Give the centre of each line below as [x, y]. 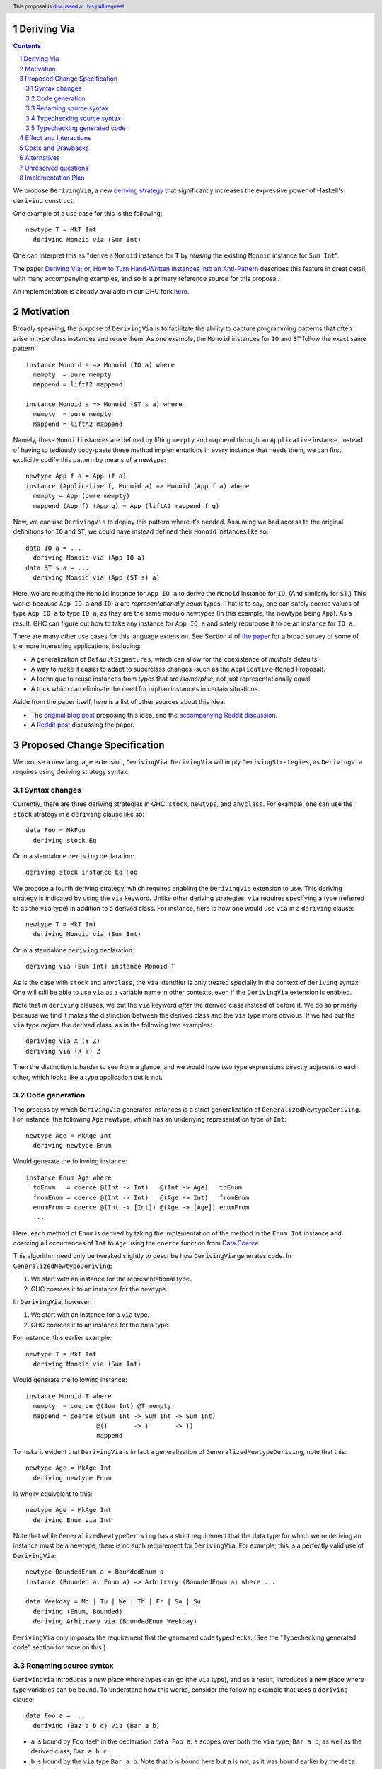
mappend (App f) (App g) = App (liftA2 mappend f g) [126, 506]
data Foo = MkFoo [56, 830]
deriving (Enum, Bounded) [78, 1611]
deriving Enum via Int [72, 1520]
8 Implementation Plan [52, 178]
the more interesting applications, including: [77, 646]
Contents [27, 45]
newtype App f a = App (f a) [76, 476]
